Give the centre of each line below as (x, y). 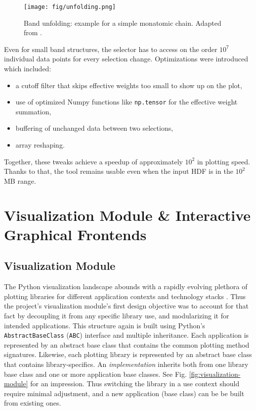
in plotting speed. (224, 161)
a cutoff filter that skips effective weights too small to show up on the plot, (129, 85)
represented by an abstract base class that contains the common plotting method (127, 344)
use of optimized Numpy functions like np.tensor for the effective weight (127, 102)
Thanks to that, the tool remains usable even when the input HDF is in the (119, 171)
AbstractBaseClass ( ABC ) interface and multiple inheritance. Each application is (127, 335)
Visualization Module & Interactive (128, 215)
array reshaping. (40, 145)
